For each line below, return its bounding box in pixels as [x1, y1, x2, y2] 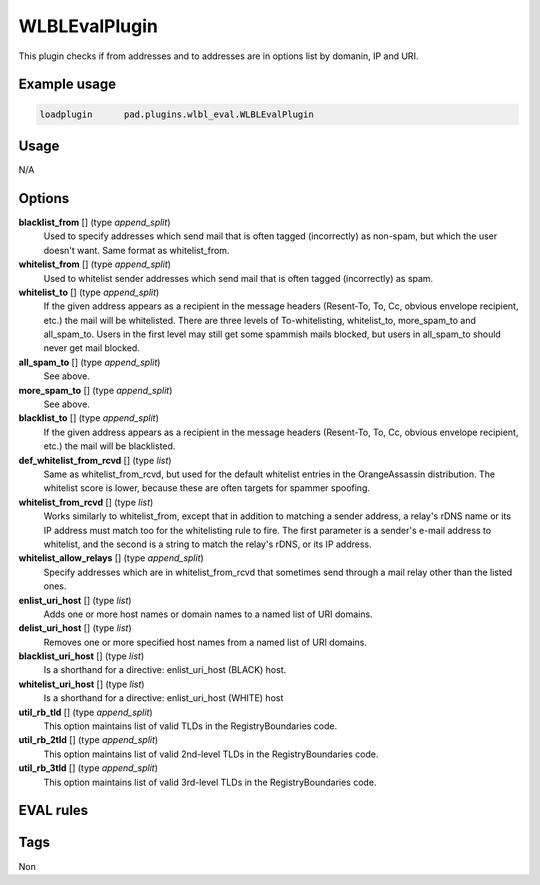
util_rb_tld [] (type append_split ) [18, 706, 154, 718]
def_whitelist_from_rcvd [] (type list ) [18, 454, 172, 466]
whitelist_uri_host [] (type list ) [18, 678, 145, 690]
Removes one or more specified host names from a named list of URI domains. [43, 636, 368, 648]
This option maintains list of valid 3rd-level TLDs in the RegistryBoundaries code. [43, 776, 377, 788]
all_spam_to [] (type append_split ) [18, 356, 161, 368]
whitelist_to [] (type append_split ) [18, 286, 160, 298]
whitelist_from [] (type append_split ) [18, 258, 172, 270]
